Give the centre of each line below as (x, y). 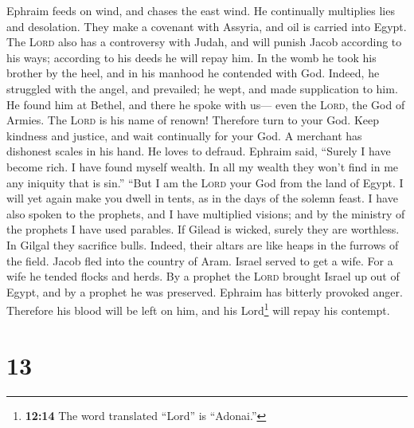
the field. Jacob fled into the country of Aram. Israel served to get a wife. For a (200, 260)
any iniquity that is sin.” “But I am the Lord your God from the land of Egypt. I (205, 182)
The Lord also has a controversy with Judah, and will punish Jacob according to (204, 42)
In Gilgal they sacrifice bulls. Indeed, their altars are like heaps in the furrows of (203, 244)
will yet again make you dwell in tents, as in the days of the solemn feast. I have (202, 198)
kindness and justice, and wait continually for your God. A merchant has (184, 135)
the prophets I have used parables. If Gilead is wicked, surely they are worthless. (203, 229)
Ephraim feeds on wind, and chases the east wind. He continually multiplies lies (201, 10)
